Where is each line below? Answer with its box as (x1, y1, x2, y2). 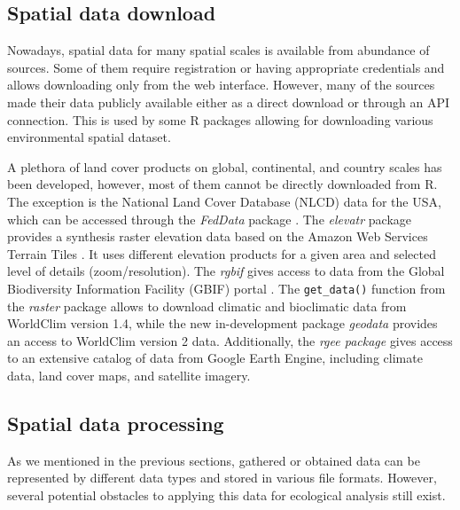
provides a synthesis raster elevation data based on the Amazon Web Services (7, 227, 428, 246)
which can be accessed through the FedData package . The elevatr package (7, 209, 412, 228)
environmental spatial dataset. (7, 128, 171, 146)
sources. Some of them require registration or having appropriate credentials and (7, 58, 445, 76)
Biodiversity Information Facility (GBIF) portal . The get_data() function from (7, 279, 446, 297)
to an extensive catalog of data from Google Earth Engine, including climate (7, 349, 423, 367)
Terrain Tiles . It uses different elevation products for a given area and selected (7, 244, 436, 263)
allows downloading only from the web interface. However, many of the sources (7, 75, 435, 94)
